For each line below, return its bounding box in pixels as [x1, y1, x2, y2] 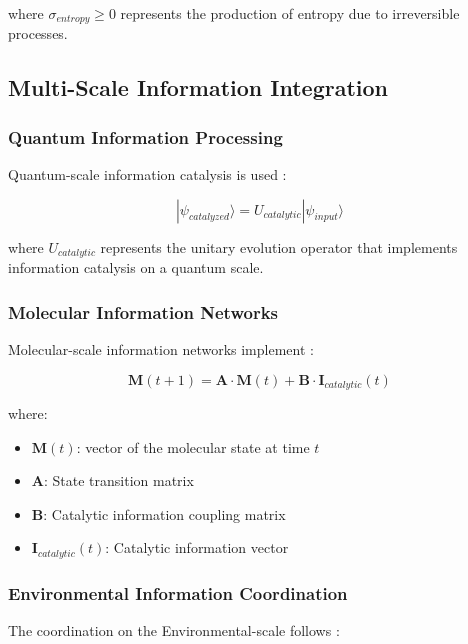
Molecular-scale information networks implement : [8, 338, 314, 359]
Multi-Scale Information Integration [8, 72, 389, 103]
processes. [8, 23, 68, 44]
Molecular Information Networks [8, 299, 278, 324]
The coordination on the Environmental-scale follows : [8, 620, 340, 640]
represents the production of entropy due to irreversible [120, 3, 460, 23]
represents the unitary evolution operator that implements [100, 236, 458, 257]
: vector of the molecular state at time [76, 436, 310, 457]
